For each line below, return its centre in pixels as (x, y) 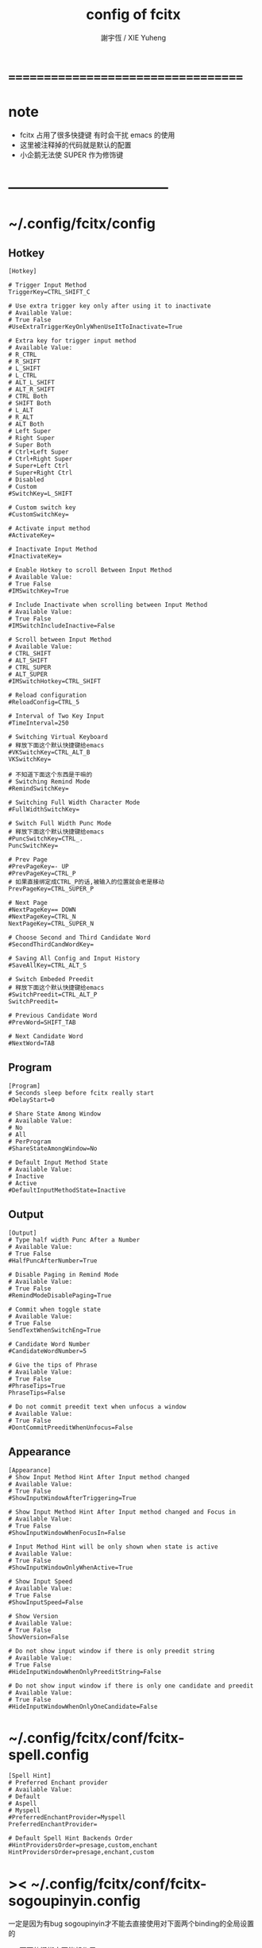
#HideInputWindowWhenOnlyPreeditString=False (85, 1672)
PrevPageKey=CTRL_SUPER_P (51, 889)
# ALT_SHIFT (28, 661)
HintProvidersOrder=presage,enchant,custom (81, 1853)
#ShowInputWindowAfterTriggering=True (72, 1498)
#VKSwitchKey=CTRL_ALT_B (49, 752)
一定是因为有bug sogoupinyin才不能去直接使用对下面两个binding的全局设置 (131, 1923)
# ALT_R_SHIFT (32, 390)
